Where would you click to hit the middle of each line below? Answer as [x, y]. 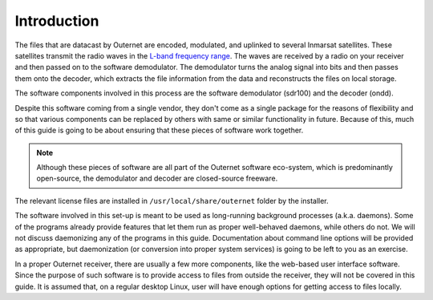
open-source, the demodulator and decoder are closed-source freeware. [157, 178]
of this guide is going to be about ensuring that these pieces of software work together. [159, 130]
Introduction [57, 21]
